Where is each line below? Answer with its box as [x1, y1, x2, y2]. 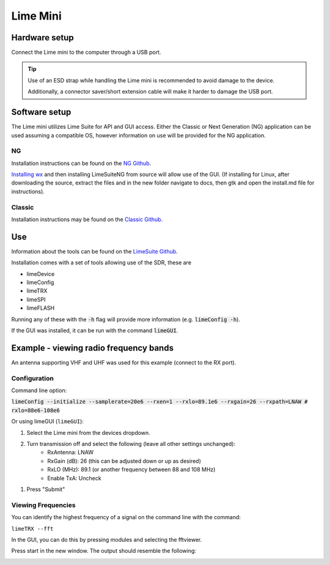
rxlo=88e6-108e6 [11, 407, 61, 414]
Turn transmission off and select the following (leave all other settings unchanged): [26, 440, 235, 448]
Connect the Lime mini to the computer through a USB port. [11, 49, 161, 56]
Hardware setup [11, 32, 74, 43]
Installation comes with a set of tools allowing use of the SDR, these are [11, 259, 192, 266]
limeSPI [26, 296, 46, 303]
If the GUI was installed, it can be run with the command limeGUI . [11, 327, 178, 334]
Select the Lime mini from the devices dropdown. [26, 429, 151, 436]
